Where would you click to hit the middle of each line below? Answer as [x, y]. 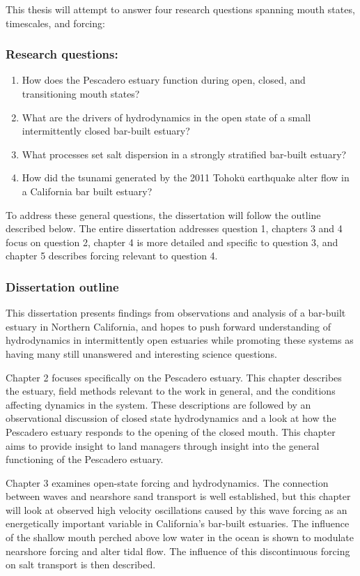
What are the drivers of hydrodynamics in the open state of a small [166, 117]
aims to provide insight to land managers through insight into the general [163, 445]
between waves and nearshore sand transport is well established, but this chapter [178, 496]
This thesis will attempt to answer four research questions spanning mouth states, [180, 9]
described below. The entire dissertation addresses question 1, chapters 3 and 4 [174, 228]
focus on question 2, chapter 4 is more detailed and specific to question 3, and [172, 242]
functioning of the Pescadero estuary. [85, 459]
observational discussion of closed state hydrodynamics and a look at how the [171, 418]
